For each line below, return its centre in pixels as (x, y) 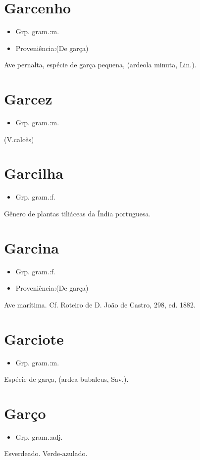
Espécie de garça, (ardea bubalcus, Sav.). (66, 379)
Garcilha (34, 173)
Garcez (28, 99)
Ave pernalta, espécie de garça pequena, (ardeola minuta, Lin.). (100, 65)
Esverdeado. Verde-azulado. (46, 453)
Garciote (34, 338)
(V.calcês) (19, 139)
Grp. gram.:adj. (39, 436)
